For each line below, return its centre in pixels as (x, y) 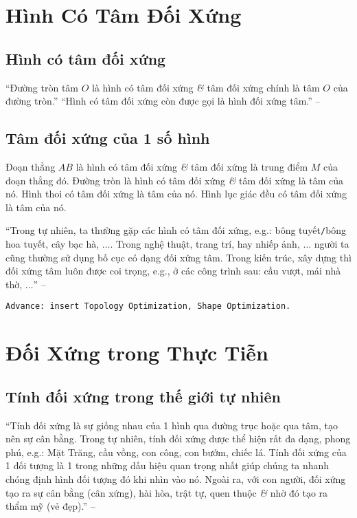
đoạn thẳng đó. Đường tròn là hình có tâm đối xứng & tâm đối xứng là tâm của (175, 180)
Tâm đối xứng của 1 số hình (108, 138)
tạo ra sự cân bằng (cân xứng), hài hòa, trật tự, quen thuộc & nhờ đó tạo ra (167, 492)
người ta (332, 244)
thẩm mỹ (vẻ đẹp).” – (50, 506)
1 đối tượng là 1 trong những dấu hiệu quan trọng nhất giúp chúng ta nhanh (168, 465)
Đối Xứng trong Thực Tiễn (137, 353)
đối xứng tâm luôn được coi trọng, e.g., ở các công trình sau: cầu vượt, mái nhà (173, 271)
